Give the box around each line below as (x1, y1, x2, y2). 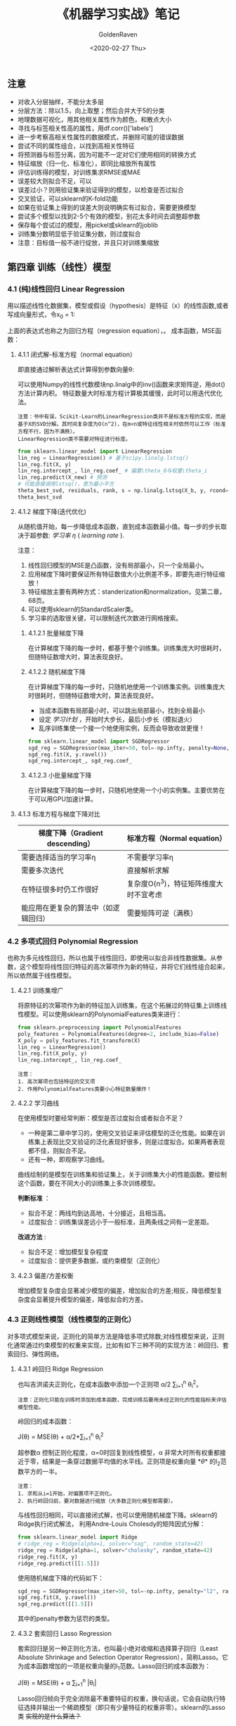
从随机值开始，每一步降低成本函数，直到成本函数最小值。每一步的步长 (17, 522, 221, 530)
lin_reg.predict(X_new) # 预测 (17, 474, 107, 481)
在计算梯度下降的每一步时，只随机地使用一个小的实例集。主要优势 (27, 786, 219, 794)
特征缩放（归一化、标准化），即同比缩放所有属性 (17, 159, 157, 168)
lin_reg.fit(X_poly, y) (17, 1050, 88, 1057)
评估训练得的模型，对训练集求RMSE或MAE (17, 168, 141, 177)
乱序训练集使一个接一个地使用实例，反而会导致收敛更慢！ (38, 723, 205, 732)
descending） (46, 839, 95, 849)
